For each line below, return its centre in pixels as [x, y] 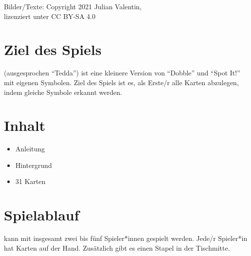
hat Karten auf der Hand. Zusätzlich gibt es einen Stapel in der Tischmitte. [117, 247]
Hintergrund [34, 165]
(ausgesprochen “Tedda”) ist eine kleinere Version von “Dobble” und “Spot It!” [122, 73]
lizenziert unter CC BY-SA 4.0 [50, 16]
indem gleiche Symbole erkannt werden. [63, 92]
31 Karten [30, 181]
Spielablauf [42, 215]
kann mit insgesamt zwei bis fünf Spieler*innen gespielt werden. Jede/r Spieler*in [126, 238]
